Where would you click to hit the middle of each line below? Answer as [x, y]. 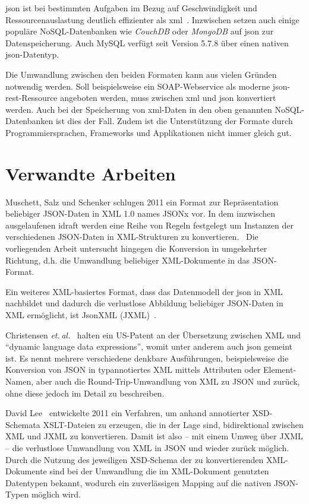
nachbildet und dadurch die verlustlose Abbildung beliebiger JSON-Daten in [144, 303]
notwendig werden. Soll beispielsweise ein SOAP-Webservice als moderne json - [148, 86]
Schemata [23, 424]
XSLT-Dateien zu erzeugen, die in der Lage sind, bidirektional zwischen [173, 424]
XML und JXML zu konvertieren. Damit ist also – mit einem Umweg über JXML [154, 436]
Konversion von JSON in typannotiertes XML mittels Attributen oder [133, 370]
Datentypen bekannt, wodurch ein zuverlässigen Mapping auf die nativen [138, 482]
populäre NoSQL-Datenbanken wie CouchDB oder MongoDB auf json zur [140, 31]
